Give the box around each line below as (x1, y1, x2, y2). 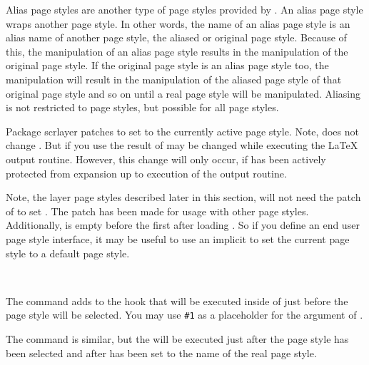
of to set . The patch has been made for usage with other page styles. (6, 203, 309, 218)
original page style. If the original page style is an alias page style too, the (6, 58, 329, 73)
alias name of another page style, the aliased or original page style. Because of (6, 30, 347, 45)
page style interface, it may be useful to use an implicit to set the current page (6, 231, 350, 246)
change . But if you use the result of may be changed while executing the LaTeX (6, 138, 358, 153)
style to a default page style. (6, 245, 130, 260)
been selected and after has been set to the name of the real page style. (6, 345, 317, 360)
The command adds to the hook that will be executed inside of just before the (6, 293, 348, 308)
